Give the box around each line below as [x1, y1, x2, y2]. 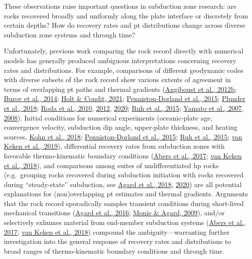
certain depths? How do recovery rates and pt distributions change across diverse [4, 20, 246, 30]
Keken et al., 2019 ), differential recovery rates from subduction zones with [4, 141, 225, 151]
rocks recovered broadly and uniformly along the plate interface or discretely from [4, 10, 248, 20]
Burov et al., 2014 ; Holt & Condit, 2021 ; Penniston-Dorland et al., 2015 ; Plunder [4, 93, 246, 104]
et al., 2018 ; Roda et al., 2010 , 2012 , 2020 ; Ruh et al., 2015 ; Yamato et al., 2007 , [4, 103, 244, 113]
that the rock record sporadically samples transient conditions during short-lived [4, 198, 244, 208]
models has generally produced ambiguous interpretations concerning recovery [4, 55, 236, 65]
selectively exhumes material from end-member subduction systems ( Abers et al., [4, 217, 246, 227]
